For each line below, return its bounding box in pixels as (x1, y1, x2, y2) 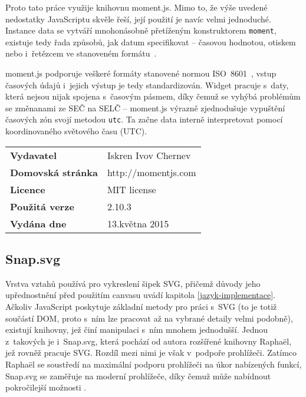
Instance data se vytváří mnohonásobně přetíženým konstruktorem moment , (5, 24, 277, 37)
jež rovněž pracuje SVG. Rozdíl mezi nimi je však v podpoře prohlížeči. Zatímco (5, 346, 297, 359)
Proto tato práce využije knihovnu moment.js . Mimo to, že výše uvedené (5, 1, 268, 13)
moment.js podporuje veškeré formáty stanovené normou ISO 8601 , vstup (5, 67, 277, 80)
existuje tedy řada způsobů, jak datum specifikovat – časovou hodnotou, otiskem (5, 35, 296, 48)
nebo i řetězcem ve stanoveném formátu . (5, 47, 157, 59)
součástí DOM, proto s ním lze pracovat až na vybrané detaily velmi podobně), (5, 312, 293, 324)
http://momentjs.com (107, 165, 196, 179)
